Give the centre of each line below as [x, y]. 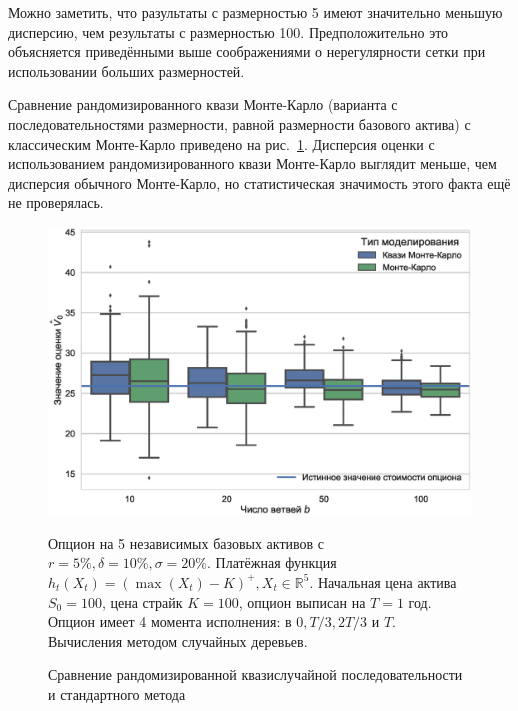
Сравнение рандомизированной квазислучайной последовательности [255, 674]
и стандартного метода [117, 693]
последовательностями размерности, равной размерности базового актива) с [239, 123]
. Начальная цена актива [383, 581]
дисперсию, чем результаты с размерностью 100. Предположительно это [228, 31]
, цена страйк [142, 601]
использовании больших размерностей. [126, 70]
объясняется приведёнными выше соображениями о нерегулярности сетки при [247, 51]
